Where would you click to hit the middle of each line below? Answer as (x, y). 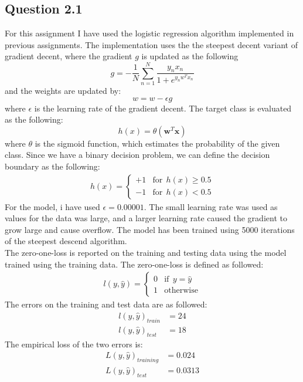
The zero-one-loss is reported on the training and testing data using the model (146, 253)
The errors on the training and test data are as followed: (106, 304)
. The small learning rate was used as (211, 206)
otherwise (181, 291)
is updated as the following (190, 56)
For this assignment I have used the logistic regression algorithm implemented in (149, 33)
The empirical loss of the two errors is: (74, 344)
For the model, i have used (52, 206)
